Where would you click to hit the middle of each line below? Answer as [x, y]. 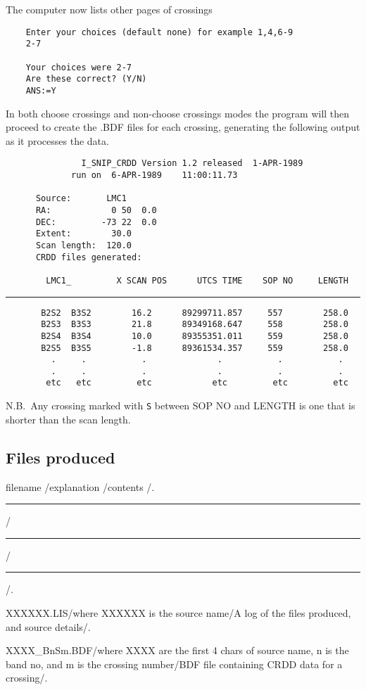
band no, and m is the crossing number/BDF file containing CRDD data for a [174, 664]
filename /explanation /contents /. [80, 486]
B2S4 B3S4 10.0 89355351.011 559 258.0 [195, 336]
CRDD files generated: [89, 257]
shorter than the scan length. [68, 419]
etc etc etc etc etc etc [197, 383]
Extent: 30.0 [83, 234]
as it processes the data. [57, 140]
